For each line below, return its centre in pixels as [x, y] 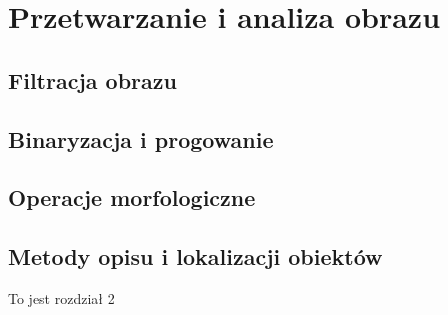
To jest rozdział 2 [61, 297]
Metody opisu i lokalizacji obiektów [195, 256]
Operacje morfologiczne [132, 197]
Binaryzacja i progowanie [141, 138]
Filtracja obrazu [92, 79]
